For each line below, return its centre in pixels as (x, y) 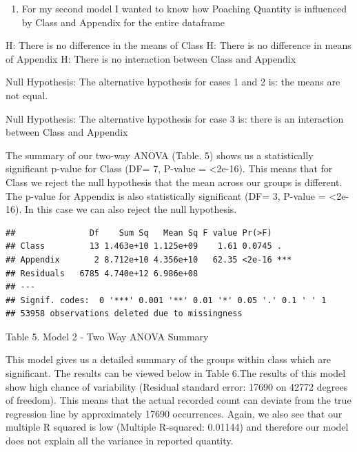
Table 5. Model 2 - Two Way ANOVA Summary (107, 336)
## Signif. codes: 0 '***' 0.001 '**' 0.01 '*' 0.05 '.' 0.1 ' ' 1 (166, 300)
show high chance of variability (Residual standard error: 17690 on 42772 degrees (177, 386)
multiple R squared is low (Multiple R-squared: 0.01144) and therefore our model (177, 427)
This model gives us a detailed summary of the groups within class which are (168, 359)
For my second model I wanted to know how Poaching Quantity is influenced (184, 8)
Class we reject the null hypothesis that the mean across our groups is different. (174, 182)
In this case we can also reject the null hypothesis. (131, 209)
